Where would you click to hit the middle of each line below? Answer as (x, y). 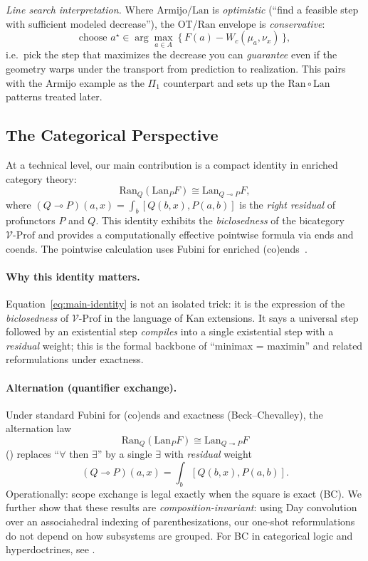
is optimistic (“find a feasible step (285, 9)
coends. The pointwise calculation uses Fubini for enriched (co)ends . (157, 248)
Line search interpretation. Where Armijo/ (99, 9)
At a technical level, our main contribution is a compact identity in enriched (172, 164)
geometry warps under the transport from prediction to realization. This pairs (176, 68)
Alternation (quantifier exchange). (91, 387)
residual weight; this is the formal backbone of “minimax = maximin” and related (184, 345)
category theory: (41, 178)
